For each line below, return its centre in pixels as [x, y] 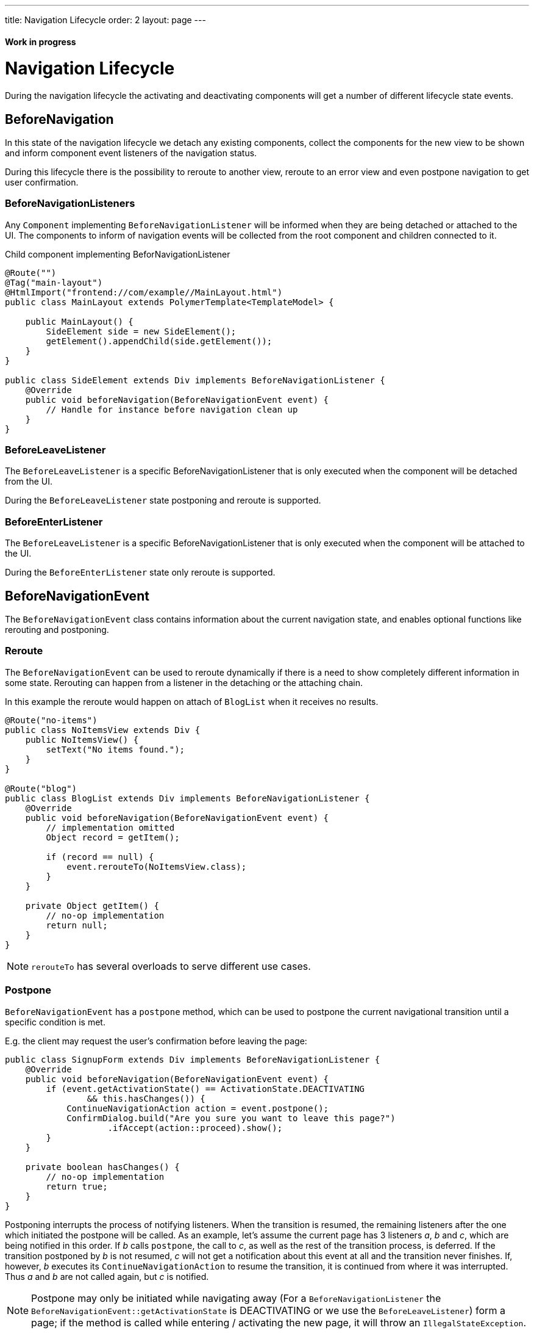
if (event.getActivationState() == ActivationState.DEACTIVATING [205, 1089]
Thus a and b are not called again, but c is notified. [107, 1276]
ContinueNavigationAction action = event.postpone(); [198, 1108]
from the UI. [29, 482]
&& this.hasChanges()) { [146, 1098]
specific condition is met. [55, 1022]
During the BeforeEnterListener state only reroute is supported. [140, 573]
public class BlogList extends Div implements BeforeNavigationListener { [187, 798]
